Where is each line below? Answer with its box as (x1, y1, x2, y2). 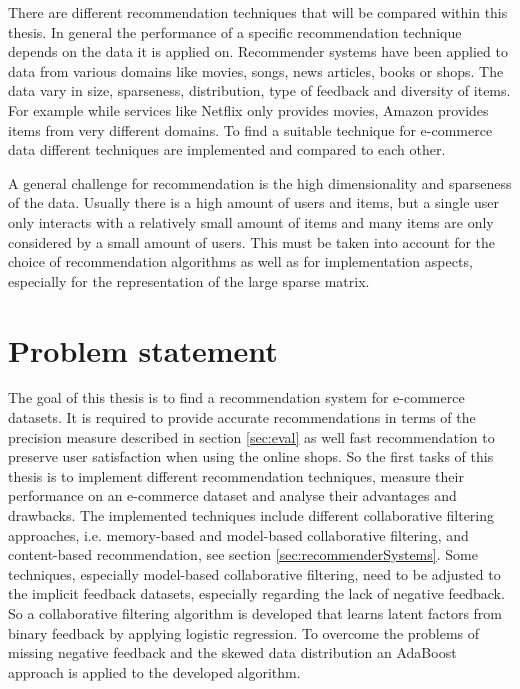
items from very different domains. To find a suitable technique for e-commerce (8, 119, 493, 140)
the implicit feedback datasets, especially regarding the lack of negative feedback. (8, 583, 505, 604)
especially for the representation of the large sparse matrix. (8, 270, 370, 291)
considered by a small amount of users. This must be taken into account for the (8, 231, 496, 252)
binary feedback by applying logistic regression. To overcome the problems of (8, 622, 480, 643)
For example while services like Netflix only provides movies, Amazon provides (8, 99, 489, 120)
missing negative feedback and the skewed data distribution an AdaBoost (8, 642, 457, 663)
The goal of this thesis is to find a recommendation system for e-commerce (8, 387, 465, 408)
